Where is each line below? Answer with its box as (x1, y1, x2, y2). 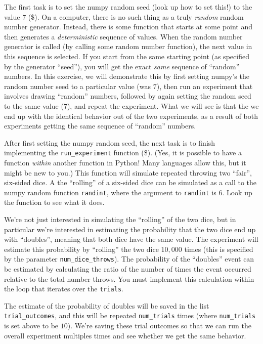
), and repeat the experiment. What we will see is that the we (67, 100, 259, 111)
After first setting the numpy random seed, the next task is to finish (4, 137, 215, 148)
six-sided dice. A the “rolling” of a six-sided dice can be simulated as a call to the (4, 177, 256, 188)
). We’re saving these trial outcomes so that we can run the (67, 320, 251, 331)
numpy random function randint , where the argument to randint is (4, 187, 216, 197)
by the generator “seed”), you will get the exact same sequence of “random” (4, 61, 240, 71)
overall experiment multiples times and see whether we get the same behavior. (4, 330, 246, 340)
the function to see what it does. (4, 197, 105, 207)
